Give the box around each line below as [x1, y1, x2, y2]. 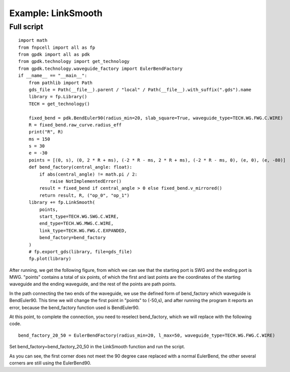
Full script [9, 22, 44, 31]
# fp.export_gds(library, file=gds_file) [28, 249, 133, 254]
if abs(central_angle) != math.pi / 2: [39, 171, 138, 177]
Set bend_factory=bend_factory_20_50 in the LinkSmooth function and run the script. [9, 344, 185, 350]
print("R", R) [28, 129, 64, 135]
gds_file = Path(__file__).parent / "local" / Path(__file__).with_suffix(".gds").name [28, 87, 251, 93]
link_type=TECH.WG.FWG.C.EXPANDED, [39, 228, 127, 234]
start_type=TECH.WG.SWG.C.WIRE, [39, 213, 119, 219]
